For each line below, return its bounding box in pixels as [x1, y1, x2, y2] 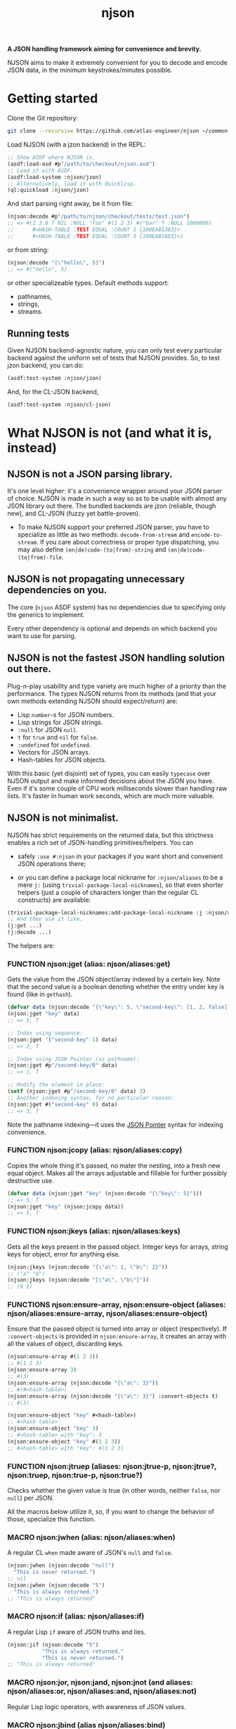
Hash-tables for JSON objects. [17, 755, 107, 764]
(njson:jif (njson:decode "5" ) [7, 1641, 99, 1648]
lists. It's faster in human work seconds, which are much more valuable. [7, 791, 215, 800]
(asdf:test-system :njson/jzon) [7, 375, 102, 382]
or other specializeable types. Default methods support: [7, 279, 169, 287]
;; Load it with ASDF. [7, 167, 74, 174]
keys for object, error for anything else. [7, 1250, 121, 1258]
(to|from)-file [17, 554, 63, 561]
